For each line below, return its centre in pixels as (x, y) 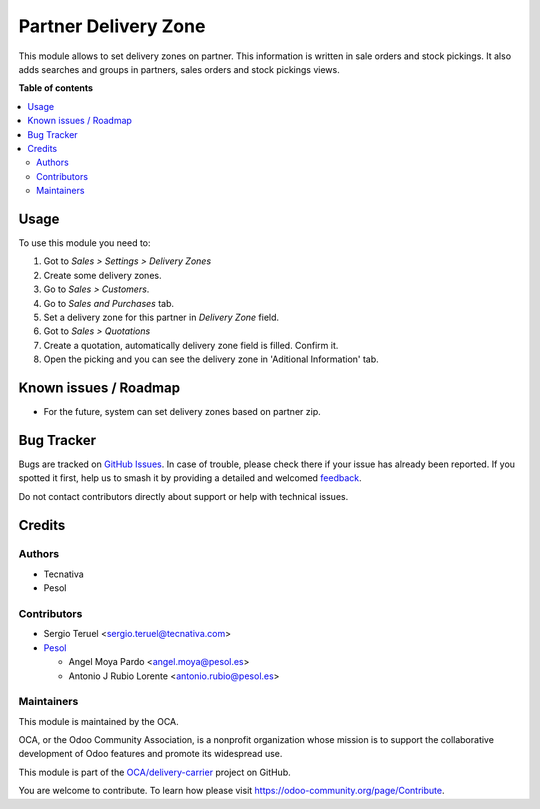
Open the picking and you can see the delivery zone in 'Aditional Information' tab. (211, 359)
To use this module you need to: (84, 242)
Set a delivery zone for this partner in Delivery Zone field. (161, 317)
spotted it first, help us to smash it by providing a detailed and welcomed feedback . (190, 478)
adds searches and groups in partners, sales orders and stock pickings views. (179, 69)
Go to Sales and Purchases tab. (109, 303)
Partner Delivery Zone (112, 26)
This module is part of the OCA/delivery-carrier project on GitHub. (155, 772)
